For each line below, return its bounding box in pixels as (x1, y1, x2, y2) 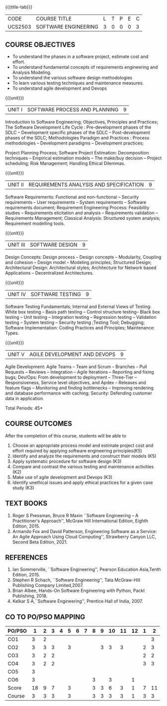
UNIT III (7, 241, 25, 248)
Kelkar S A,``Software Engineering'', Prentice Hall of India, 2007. (12, 598, 143, 604)
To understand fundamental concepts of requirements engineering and (12, 64, 158, 70)
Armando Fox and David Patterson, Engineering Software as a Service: (12, 528, 158, 534)
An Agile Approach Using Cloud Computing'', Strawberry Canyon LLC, (12, 534, 157, 540)
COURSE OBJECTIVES (5, 40, 76, 49)
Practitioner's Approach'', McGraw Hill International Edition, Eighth (12, 518, 148, 524)
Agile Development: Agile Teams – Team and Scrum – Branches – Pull (5, 364, 148, 370)
